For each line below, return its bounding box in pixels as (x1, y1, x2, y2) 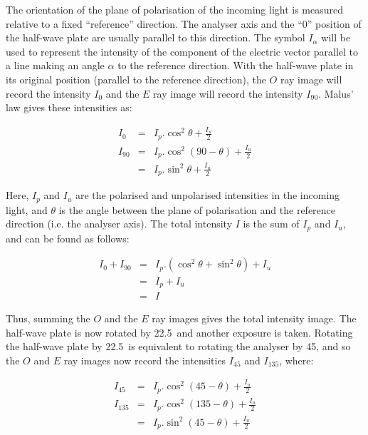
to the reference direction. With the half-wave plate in (117, 58, 354, 73)
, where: (279, 352, 314, 367)
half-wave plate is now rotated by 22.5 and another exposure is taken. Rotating (6, 324, 353, 339)
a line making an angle (6, 58, 105, 73)
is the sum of (243, 216, 300, 231)
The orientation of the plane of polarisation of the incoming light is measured (6, 2, 344, 16)
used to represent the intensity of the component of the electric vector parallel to (6, 43, 359, 58)
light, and (6, 202, 48, 217)
